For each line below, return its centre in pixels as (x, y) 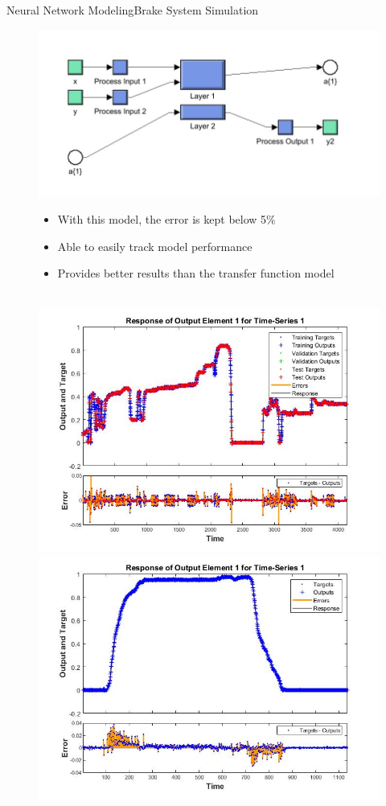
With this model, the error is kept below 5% (166, 219)
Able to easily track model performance (155, 246)
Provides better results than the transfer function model (196, 273)
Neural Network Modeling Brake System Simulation (133, 10)
